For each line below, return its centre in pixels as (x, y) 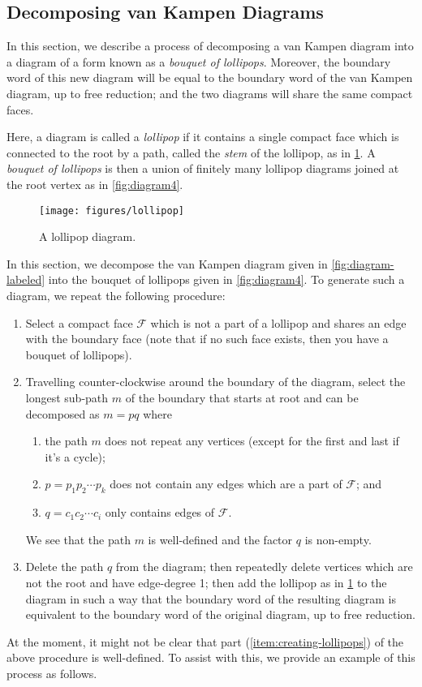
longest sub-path (67, 397)
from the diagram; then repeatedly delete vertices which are (264, 567)
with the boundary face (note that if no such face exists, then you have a (207, 339)
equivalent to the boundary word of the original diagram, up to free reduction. (220, 614)
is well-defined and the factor (220, 539)
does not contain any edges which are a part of (226, 484)
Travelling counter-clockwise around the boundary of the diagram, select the (215, 382)
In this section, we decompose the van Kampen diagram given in (167, 263)
